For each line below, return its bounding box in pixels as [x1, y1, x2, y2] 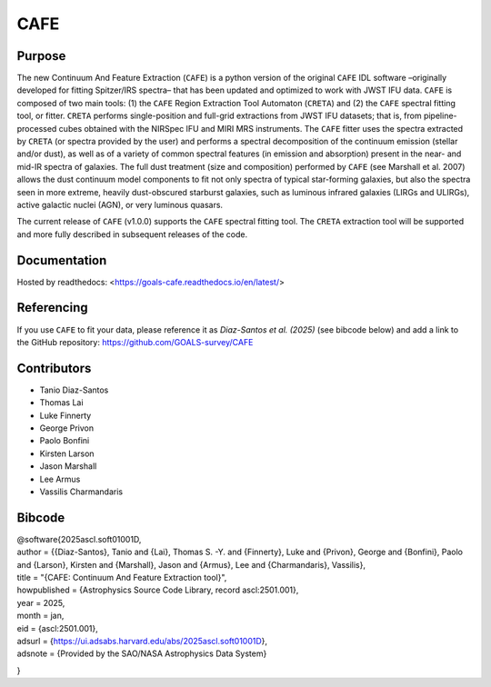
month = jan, [16, 610, 65, 622]
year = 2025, [16, 597, 65, 608]
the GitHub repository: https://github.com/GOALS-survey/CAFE [16, 336, 254, 347]
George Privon [39, 423, 95, 433]
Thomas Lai [39, 397, 84, 408]
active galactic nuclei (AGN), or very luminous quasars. [16, 199, 223, 210]
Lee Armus [39, 473, 81, 484]
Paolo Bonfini [39, 435, 90, 446]
